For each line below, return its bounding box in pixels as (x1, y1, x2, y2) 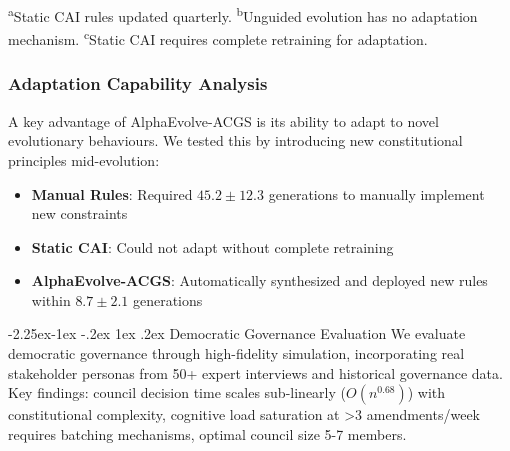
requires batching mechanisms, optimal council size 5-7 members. (8, 423, 407, 444)
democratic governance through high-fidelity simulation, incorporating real (8, 343, 465, 364)
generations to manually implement (268, 183, 485, 204)
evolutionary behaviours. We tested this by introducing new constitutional (8, 130, 463, 151)
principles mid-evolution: (8, 149, 160, 170)
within (31, 289, 71, 310)
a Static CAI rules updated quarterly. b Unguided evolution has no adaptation (8, 3, 478, 26)
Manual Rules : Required (31, 183, 193, 204)
